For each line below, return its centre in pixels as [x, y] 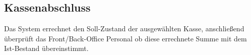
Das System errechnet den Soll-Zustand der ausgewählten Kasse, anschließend [124, 29]
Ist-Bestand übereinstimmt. [46, 48]
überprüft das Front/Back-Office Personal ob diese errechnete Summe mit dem [126, 38]
